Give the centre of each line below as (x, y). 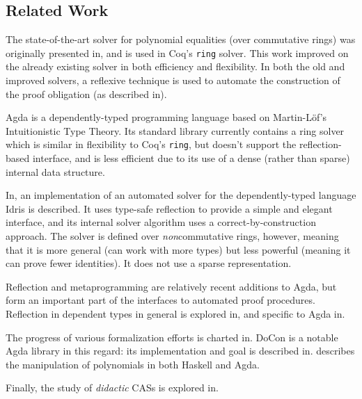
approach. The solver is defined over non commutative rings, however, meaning (172, 236)
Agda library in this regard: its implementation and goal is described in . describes (180, 351)
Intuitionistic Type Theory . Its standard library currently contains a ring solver (175, 130)
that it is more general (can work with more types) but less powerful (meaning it (178, 249)
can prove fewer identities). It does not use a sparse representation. (149, 263)
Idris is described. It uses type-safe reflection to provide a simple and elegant (169, 208)
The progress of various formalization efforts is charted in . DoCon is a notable (172, 337)
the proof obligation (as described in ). (86, 93)
